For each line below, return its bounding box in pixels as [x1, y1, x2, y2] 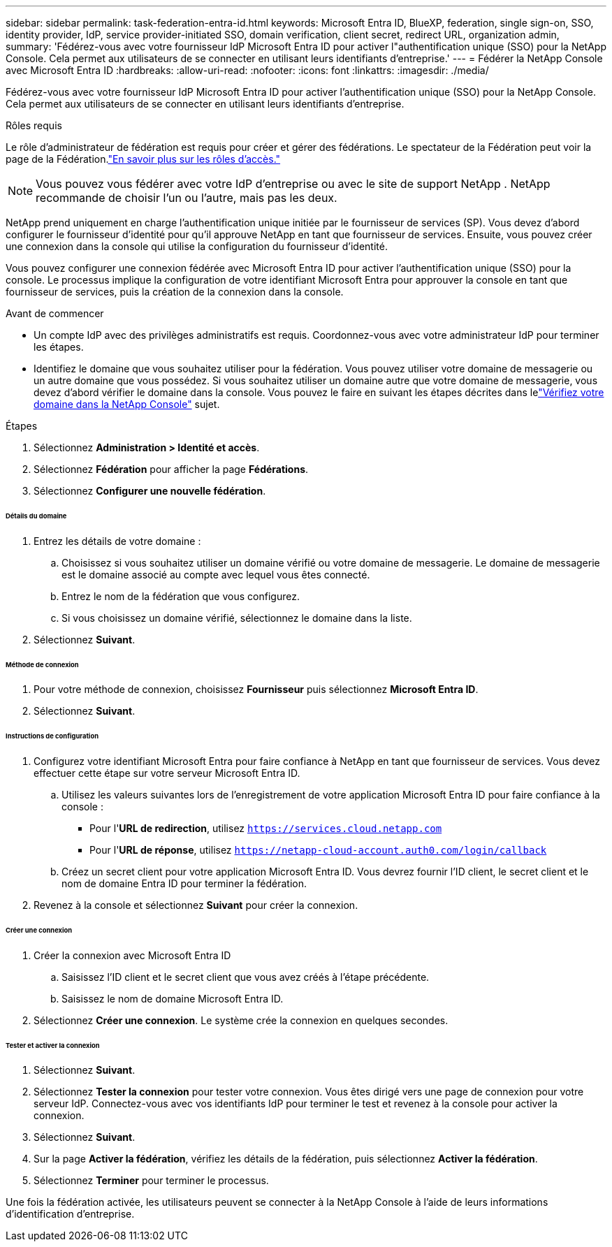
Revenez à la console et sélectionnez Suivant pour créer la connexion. [34, 899, 358, 912]
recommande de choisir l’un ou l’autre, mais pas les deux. [36, 191, 337, 205]
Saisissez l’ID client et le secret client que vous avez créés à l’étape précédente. [61, 970, 430, 983]
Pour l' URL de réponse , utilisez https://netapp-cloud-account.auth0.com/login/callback [89, 844, 547, 856]
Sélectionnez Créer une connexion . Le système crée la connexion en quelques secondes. [34, 1014, 449, 1026]
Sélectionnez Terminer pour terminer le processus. [34, 1174, 269, 1187]
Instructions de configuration [6, 732, 99, 741]
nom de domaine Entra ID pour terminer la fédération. [61, 877, 307, 890]
